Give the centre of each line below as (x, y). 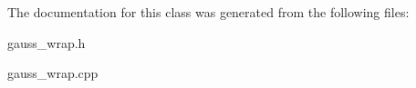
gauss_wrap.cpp (53, 73)
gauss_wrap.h (47, 42)
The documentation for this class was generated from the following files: (208, 12)
